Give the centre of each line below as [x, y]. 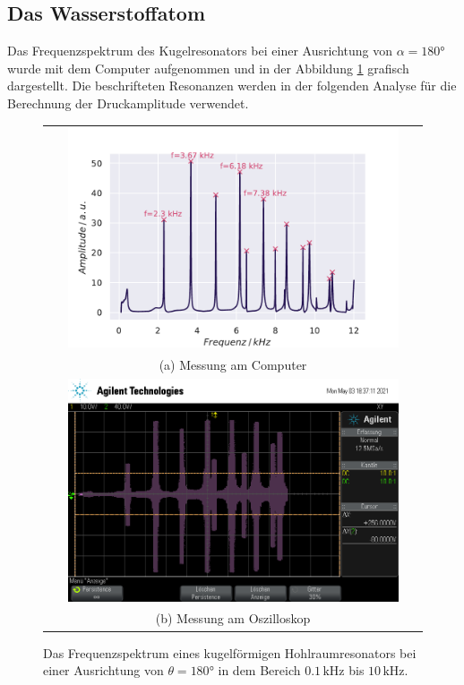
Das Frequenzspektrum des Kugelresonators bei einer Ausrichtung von [200, 51]
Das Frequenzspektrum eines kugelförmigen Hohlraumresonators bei [230, 652]
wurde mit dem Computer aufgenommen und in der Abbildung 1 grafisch [208, 68]
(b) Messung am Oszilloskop [233, 618]
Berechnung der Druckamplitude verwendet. [128, 103]
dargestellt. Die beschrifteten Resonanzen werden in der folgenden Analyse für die [232, 86]
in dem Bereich [259, 670]
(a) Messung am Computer [233, 365]
